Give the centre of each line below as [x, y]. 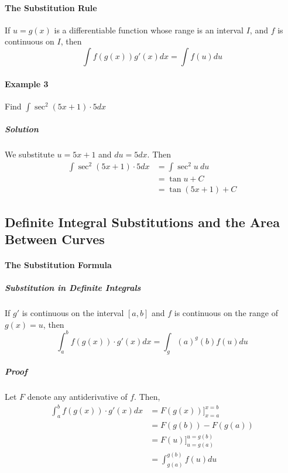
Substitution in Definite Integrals [73, 288]
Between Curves [55, 239]
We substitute [30, 154]
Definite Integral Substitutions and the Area [142, 222]
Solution [22, 129]
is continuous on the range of [226, 313]
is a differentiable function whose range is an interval [149, 30]
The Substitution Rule [51, 7]
